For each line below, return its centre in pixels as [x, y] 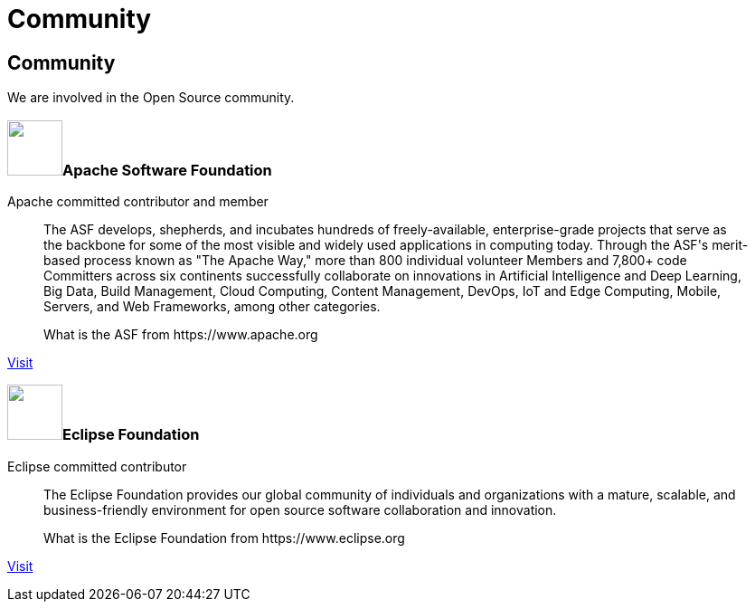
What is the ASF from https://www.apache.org [181, 334]
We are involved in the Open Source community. [151, 98]
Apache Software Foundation [167, 170]
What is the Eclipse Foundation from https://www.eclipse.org [224, 538]
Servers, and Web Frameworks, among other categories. [212, 306]
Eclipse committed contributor [97, 466]
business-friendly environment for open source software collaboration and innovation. [300, 509]
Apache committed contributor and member [138, 201]
